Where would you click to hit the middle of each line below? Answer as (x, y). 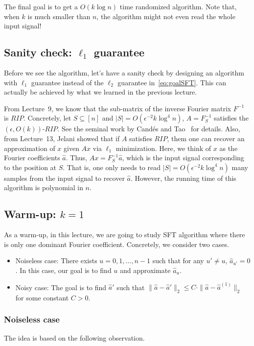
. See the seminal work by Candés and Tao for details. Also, (149, 129)
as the (229, 148)
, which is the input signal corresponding (183, 158)
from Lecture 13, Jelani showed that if (62, 138)
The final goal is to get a (41, 6)
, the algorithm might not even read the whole (166, 16)
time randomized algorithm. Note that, (178, 6)
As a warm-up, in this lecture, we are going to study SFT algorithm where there (125, 235)
